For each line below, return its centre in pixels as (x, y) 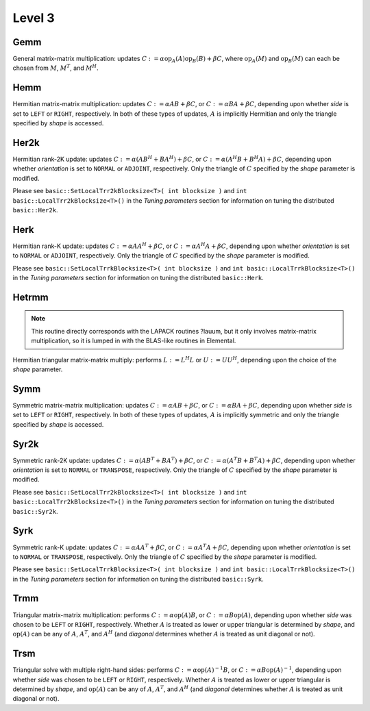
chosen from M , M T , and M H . (56, 67)
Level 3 (34, 18)
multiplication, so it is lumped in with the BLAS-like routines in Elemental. (134, 341)
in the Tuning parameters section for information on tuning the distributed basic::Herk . (138, 278)
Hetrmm (30, 297)
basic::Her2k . (35, 210)
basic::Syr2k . (35, 511)
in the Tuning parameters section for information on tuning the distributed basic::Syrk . (138, 579)
